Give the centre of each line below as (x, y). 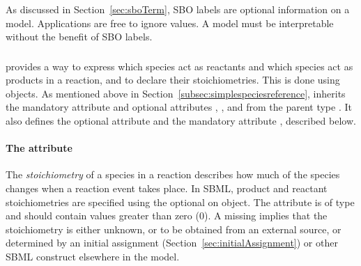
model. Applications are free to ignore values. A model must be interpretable (170, 23)
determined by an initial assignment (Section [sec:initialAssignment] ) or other (172, 243)
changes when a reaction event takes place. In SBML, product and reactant (167, 188)
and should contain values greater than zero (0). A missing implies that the (167, 216)
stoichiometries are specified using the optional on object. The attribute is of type (180, 202)
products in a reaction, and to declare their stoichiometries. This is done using (173, 80)
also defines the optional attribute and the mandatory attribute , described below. (181, 121)
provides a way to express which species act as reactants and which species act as (179, 66)
